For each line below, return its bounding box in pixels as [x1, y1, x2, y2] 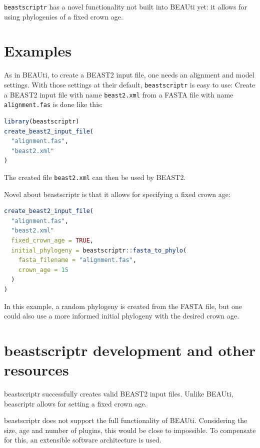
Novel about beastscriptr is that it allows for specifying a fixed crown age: [4, 188, 230, 199]
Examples [4, 40, 71, 61]
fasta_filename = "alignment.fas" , [18, 256, 136, 264]
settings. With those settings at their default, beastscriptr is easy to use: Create [4, 79, 255, 89]
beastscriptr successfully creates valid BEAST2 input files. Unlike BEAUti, [4, 388, 233, 398]
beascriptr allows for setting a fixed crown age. [4, 398, 147, 408]
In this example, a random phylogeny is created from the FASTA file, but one [4, 300, 242, 311]
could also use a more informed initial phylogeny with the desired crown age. [4, 310, 239, 321]
